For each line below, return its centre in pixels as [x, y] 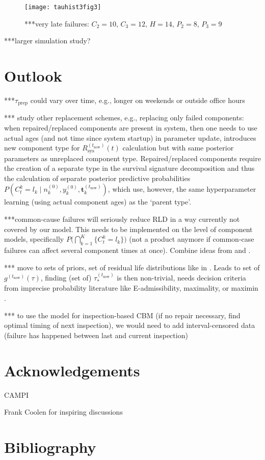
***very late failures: [57, 23]
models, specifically [34, 239]
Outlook [33, 76]
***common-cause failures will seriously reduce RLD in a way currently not [122, 219]
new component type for [42, 148]
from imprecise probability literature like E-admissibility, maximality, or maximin [131, 288]
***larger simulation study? [47, 41]
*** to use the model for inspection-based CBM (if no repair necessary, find [122, 315]
